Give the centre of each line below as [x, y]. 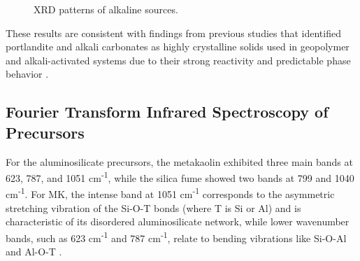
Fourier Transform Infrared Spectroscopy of [167, 112]
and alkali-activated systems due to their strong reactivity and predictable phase [178, 60]
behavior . [27, 74]
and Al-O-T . [34, 252]
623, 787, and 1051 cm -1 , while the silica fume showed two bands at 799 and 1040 [180, 177]
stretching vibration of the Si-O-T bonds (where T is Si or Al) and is [153, 207]
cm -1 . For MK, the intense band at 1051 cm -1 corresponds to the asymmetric [170, 193]
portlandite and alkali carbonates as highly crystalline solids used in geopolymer [178, 47]
